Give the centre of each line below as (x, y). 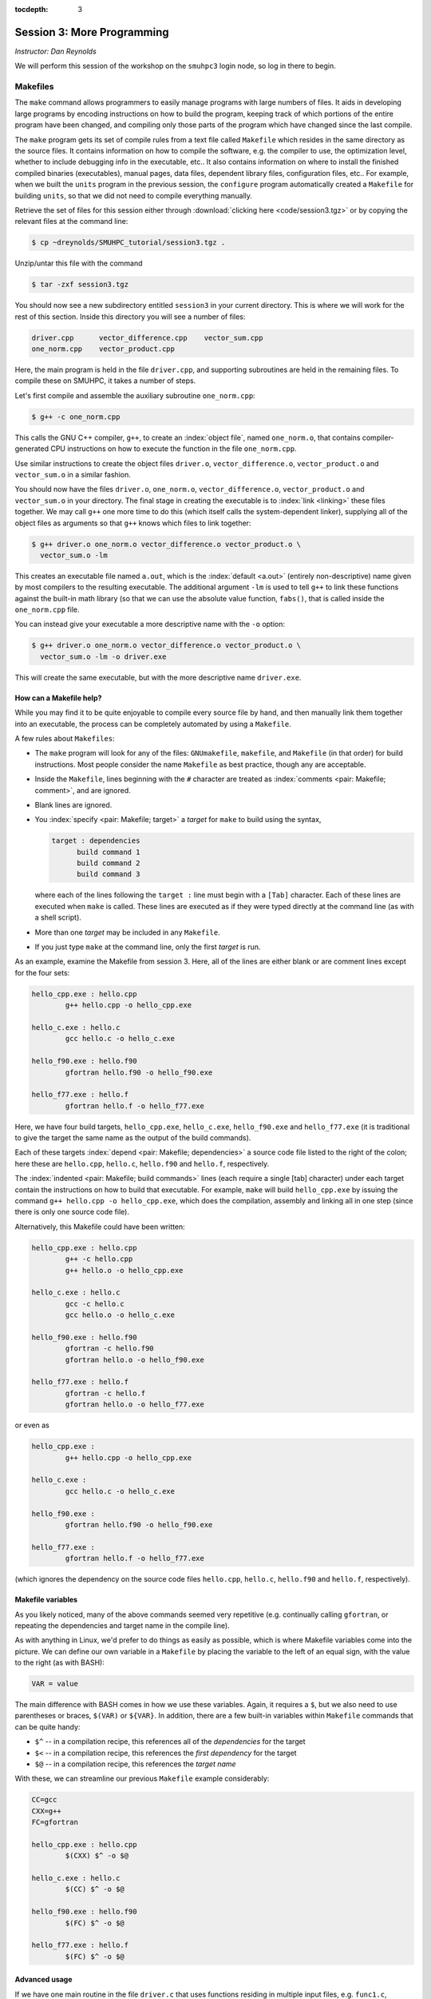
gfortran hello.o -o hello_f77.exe (135, 1404)
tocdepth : (32, 9)
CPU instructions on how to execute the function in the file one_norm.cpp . (174, 449)
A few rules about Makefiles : (65, 738)
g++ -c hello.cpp (99, 1259)
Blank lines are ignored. (73, 804)
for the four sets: (42, 972)
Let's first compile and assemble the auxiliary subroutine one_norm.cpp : (135, 395)
